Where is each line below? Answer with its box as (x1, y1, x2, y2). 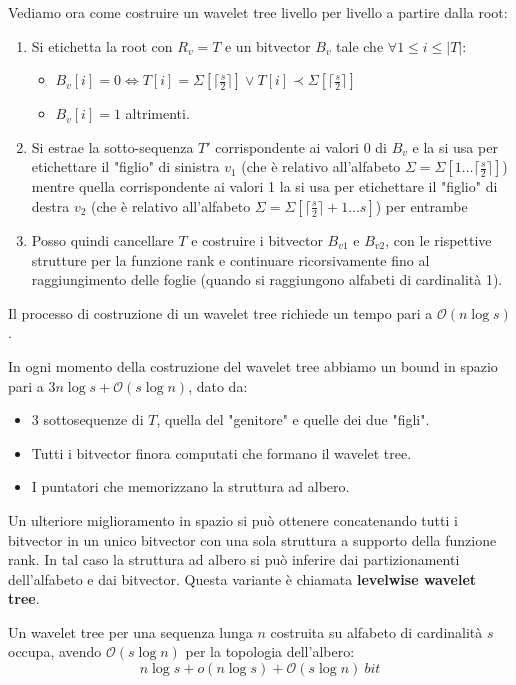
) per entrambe (375, 195, 468, 216)
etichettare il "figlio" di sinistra (31, 156, 220, 177)
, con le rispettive (385, 229, 492, 250)
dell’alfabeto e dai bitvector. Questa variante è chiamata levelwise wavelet (8, 568, 477, 589)
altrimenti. (125, 103, 190, 124)
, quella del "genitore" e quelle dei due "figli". (156, 409, 430, 430)
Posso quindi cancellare (31, 229, 174, 250)
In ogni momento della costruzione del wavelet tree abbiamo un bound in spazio (8, 355, 498, 376)
